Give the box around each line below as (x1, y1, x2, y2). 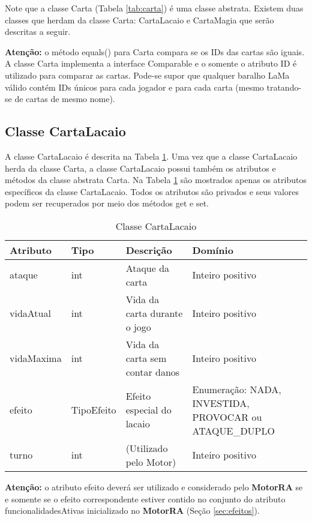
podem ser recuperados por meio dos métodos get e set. (5, 197, 209, 209)
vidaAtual (10, 306, 51, 320)
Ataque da (125, 260, 170, 275)
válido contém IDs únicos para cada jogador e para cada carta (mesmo (5, 80, 264, 93)
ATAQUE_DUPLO (192, 423, 275, 438)
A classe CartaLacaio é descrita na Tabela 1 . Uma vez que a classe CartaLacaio (5, 149, 298, 162)
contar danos (125, 364, 180, 379)
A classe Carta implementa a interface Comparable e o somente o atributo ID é (5, 57, 297, 70)
